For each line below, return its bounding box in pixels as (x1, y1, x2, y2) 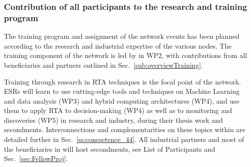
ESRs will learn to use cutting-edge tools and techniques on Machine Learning (4, 86, 240, 96)
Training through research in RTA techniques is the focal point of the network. (4, 76, 241, 86)
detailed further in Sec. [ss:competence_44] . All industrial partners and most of (4, 134, 244, 144)
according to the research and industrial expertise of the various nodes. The (4, 40, 232, 51)
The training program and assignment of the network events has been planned (4, 31, 240, 41)
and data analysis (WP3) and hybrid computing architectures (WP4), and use (4, 95, 240, 106)
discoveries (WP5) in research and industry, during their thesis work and (4, 114, 223, 125)
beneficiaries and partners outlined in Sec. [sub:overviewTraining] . (4, 59, 203, 70)
